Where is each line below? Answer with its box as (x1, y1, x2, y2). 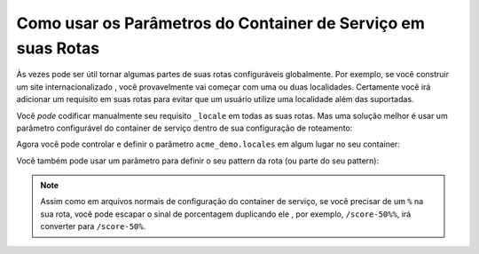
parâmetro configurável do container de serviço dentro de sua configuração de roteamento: (16, 123, 353, 133)
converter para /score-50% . (40, 221, 146, 232)
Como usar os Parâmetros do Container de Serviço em (16, 13, 425, 33)
